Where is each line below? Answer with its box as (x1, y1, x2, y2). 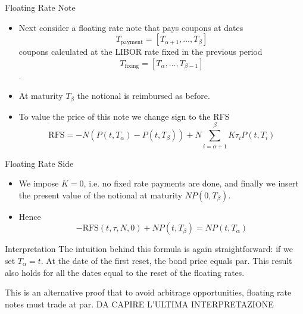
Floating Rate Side (5, 157, 74, 169)
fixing (124, 63, 139, 70)
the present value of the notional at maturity (18, 188, 183, 201)
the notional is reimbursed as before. (77, 89, 210, 102)
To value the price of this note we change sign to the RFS (18, 110, 230, 122)
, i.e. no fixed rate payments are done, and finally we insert (83, 177, 299, 189)
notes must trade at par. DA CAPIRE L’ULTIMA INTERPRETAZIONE (5, 297, 274, 310)
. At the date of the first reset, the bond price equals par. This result (40, 254, 292, 266)
